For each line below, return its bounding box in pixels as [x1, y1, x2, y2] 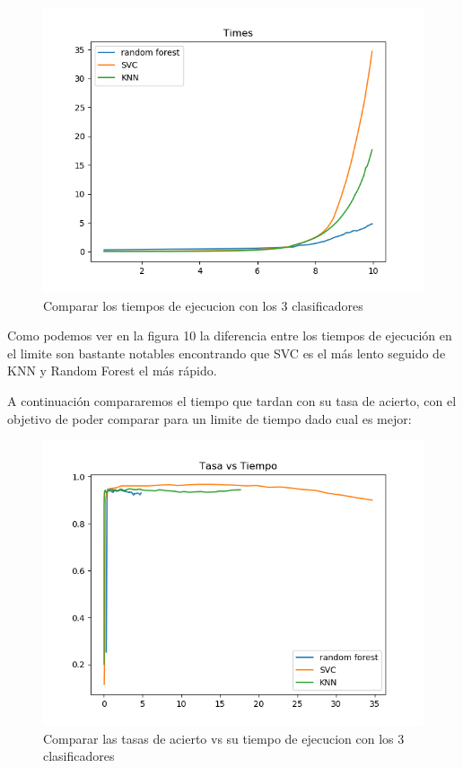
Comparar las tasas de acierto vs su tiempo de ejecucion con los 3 [43, 728, 405, 747]
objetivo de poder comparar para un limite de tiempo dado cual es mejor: [7, 409, 412, 428]
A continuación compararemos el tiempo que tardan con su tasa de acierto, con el [7, 391, 457, 410]
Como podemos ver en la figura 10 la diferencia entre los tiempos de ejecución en [7, 326, 452, 345]
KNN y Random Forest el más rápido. [7, 361, 217, 380]
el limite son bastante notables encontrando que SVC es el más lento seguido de [7, 343, 446, 362]
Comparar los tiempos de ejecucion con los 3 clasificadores [43, 296, 363, 314]
